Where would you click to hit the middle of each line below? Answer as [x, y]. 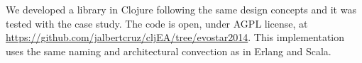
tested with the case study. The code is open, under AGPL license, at [157, 23]
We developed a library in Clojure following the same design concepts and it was [181, 9]
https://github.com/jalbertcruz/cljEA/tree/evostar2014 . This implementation [175, 37]
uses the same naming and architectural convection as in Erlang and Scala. [169, 51]
